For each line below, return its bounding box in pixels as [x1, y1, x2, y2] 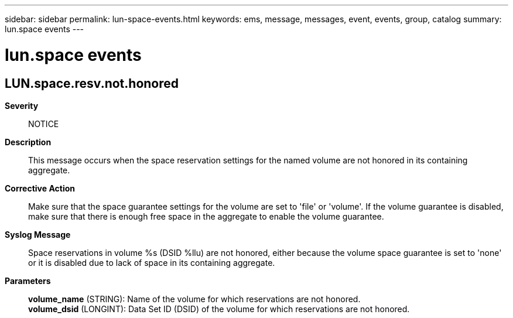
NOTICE [28, 118, 59, 129]
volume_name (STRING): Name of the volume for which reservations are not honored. [28, 293, 361, 304]
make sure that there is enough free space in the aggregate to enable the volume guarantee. [28, 211, 384, 221]
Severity [5, 100, 39, 111]
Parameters [5, 275, 51, 286]
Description [5, 136, 52, 147]
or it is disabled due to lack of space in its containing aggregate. [28, 257, 275, 268]
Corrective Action [5, 183, 75, 193]
